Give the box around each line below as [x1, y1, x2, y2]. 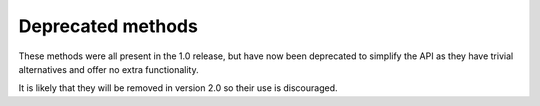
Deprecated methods [18, 15, 199, 37]
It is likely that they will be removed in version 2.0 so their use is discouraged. [18, 82, 338, 94]
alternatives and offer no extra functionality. [18, 63, 199, 75]
